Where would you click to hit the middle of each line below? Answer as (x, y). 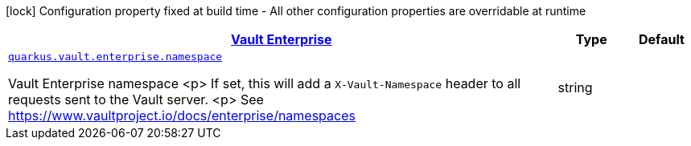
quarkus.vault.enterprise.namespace (115, 57)
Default (661, 39)
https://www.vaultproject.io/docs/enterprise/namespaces (182, 116)
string (575, 87)
